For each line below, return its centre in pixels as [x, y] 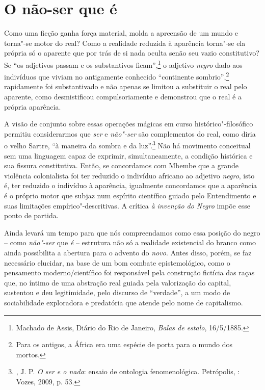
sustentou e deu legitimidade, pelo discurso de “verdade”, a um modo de [117, 292]
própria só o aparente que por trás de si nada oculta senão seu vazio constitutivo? [132, 53]
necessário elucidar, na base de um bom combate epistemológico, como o [117, 262]
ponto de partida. [31, 215]
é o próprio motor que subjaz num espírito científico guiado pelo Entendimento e [130, 195]
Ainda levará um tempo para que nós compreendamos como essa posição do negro [132, 232]
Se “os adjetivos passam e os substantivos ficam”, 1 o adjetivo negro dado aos [123, 64]
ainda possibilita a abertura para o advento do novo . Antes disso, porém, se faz [128, 252]
